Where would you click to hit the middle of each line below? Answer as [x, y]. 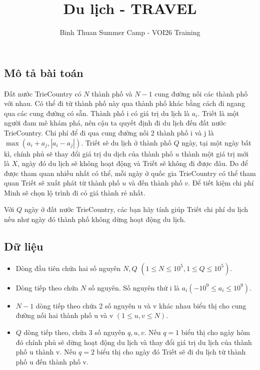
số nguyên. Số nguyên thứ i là [134, 287]
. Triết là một [218, 113]
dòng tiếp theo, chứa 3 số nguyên [74, 332]
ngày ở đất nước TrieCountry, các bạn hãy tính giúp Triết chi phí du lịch [136, 209]
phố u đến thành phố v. [52, 361]
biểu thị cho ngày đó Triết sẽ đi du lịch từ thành [171, 352]
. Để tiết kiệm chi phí [221, 183]
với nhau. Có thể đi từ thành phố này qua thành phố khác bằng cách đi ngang [124, 103]
